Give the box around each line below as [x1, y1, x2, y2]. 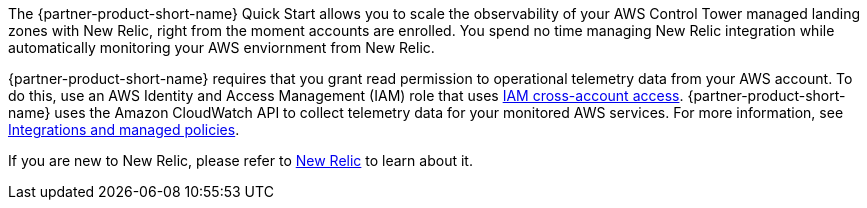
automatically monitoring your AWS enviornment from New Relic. [8, 39, 435, 56]
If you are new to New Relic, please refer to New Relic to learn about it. [8, 152, 473, 169]
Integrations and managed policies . [8, 121, 240, 138]
